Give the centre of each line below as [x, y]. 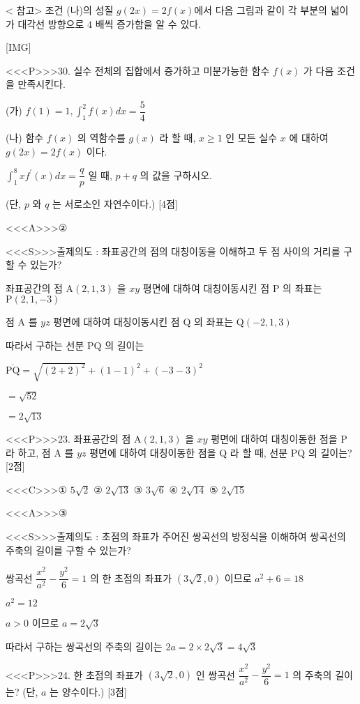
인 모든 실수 [252, 138]
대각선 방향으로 [51, 23]
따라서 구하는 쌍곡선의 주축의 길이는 [84, 646]
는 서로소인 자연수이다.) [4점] [115, 204]
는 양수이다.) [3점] [88, 691]
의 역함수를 [101, 138]
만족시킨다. [42, 84]
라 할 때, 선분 [259, 452]
